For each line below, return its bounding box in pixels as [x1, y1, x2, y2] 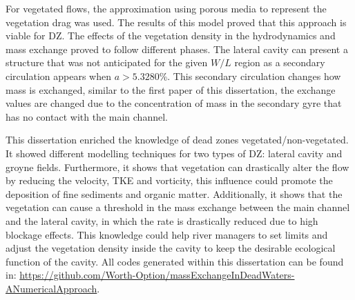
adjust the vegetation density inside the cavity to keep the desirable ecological [6, 241, 336, 255]
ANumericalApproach [6, 281, 97, 295]
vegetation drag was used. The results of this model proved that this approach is [6, 14, 347, 29]
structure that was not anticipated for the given [6, 55, 208, 70]
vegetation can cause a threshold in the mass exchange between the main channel [6, 200, 350, 214]
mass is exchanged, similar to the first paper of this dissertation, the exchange [6, 82, 336, 97]
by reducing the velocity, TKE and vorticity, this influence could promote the [6, 173, 333, 188]
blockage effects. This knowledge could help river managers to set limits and [6, 227, 328, 241]
